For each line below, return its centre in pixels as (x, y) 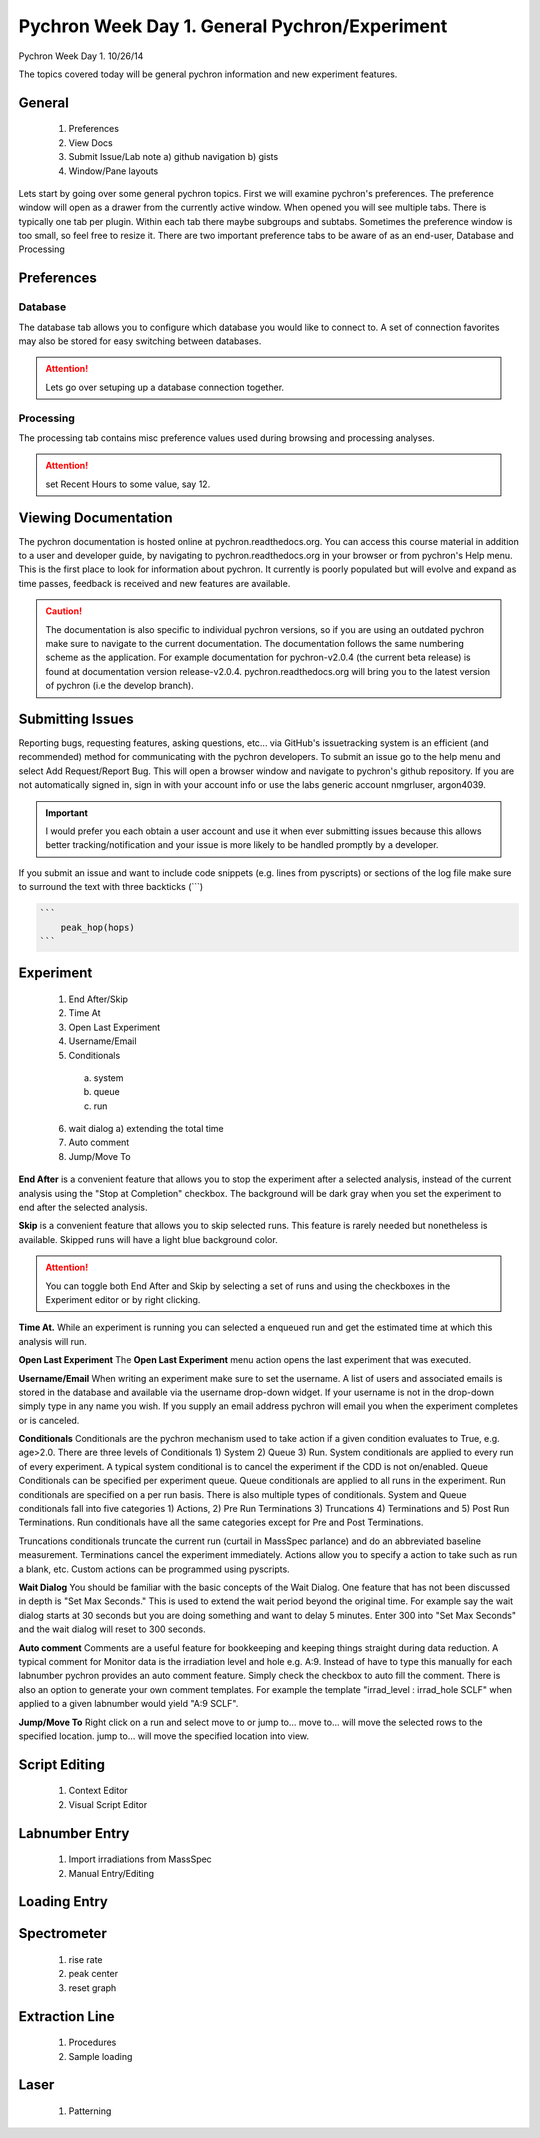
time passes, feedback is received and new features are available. (154, 583)
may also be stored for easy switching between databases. (140, 341)
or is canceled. (49, 1420)
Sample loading (100, 2056)
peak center (93, 1974)
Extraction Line (66, 2016)
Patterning (90, 2111)
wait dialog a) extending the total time (146, 1129)
